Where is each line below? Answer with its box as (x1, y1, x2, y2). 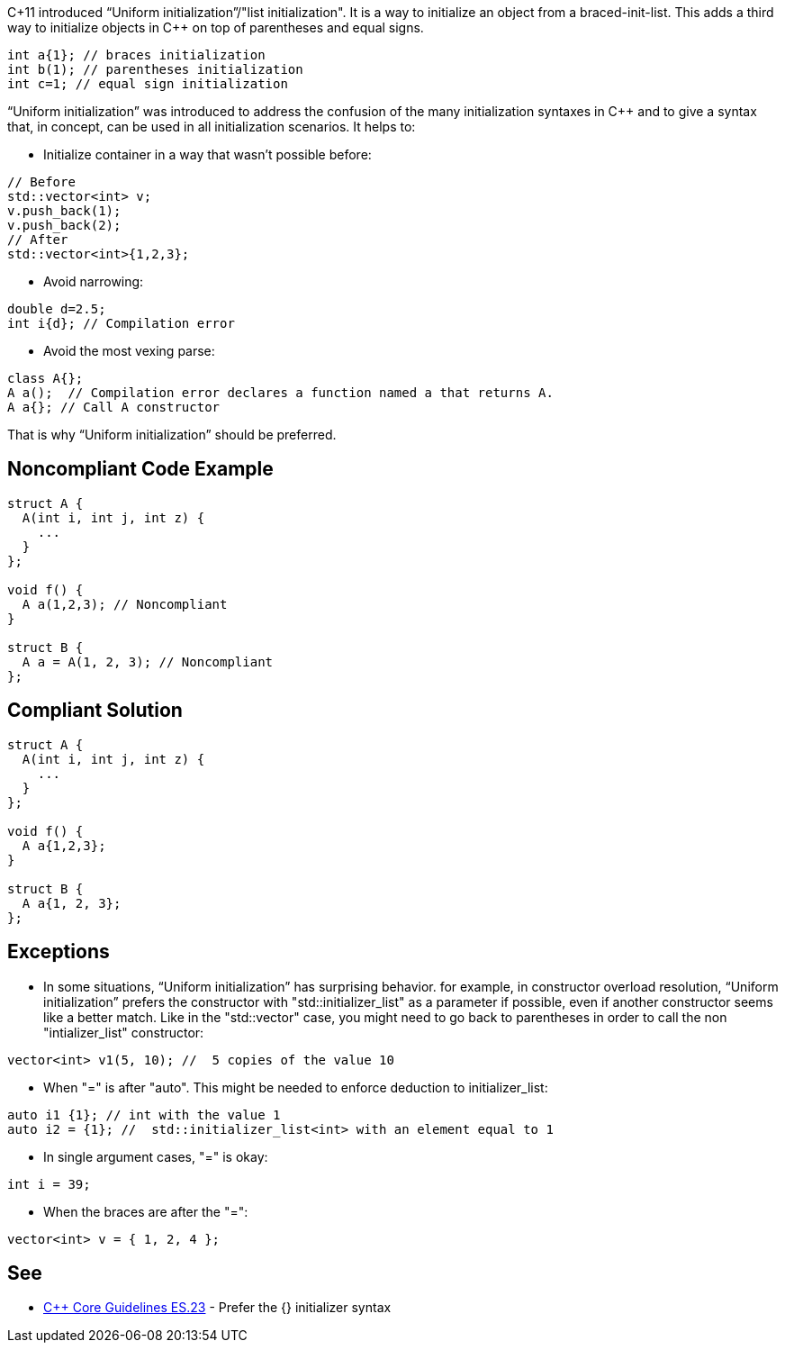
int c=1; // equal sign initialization (7, 77, 288, 91)
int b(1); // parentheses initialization (7, 62, 303, 77)
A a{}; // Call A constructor (7, 400, 221, 414)
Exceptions (7, 940, 110, 964)
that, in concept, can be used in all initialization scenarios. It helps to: (7, 119, 416, 134)
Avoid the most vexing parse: (43, 343, 215, 358)
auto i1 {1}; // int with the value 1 (7, 1107, 281, 1122)
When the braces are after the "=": (43, 1203, 248, 1219)
